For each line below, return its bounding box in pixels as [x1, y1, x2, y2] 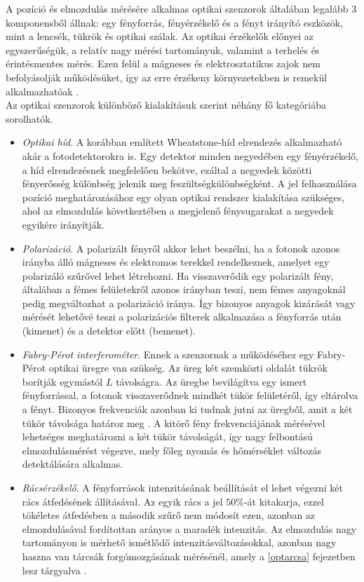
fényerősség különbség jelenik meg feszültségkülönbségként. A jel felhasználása [22, 176, 357, 191]
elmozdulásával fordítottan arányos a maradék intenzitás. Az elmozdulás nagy [22, 521, 357, 536]
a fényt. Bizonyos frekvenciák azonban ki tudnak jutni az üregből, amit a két [22, 402, 353, 417]
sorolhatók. [6, 111, 53, 126]
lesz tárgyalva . [22, 562, 87, 577]
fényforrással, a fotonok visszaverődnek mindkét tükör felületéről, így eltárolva [22, 388, 358, 402]
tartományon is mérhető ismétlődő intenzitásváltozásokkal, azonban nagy [22, 535, 337, 550]
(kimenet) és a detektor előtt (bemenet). [22, 323, 196, 338]
